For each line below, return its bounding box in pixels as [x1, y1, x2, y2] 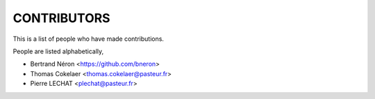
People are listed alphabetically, [12, 47, 104, 55]
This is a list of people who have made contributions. [12, 35, 165, 43]
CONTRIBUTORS [12, 10, 110, 26]
